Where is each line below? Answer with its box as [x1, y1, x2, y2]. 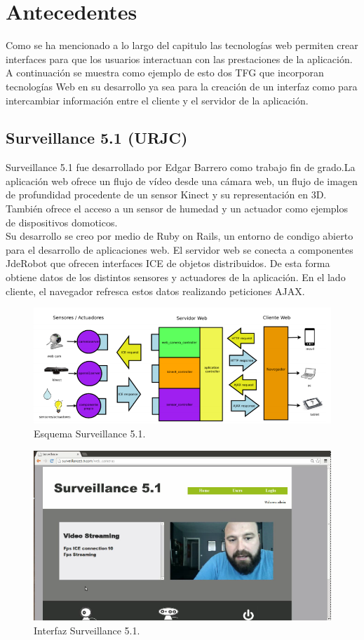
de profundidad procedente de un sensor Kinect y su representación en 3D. [6, 187, 327, 202]
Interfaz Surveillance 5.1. [34, 622, 140, 637]
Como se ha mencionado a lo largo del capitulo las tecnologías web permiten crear [6, 38, 358, 53]
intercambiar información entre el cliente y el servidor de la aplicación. [6, 93, 309, 107]
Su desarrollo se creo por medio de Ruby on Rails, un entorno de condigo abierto [6, 229, 353, 243]
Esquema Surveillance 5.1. [34, 425, 146, 440]
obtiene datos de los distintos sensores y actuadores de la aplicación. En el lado [6, 270, 346, 285]
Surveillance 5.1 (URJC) [6, 127, 188, 149]
